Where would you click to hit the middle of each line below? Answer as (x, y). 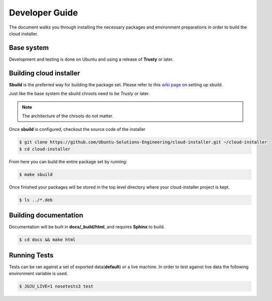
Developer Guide (43, 13)
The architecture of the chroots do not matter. (68, 116)
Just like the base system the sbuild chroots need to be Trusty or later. (79, 94)
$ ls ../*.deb (36, 200)
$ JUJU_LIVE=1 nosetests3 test (56, 286)
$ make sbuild (36, 174)
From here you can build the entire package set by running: (68, 161)
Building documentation (46, 215)
